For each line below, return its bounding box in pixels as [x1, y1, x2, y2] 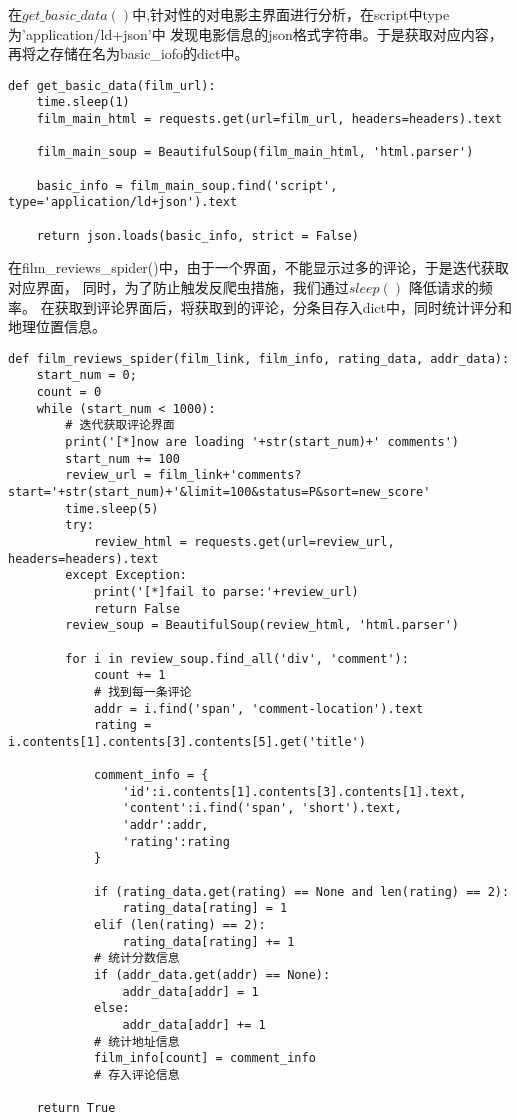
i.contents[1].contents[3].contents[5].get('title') [8, 734, 366, 749]
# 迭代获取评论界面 [65, 418, 175, 433]
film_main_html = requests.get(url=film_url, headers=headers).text [36, 112, 502, 127]
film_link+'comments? [158, 468, 302, 483]
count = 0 [36, 385, 102, 400]
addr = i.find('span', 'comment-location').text [93, 701, 424, 716]
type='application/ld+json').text [8, 195, 238, 210]
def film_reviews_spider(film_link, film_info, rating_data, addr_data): [8, 351, 510, 366]
